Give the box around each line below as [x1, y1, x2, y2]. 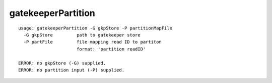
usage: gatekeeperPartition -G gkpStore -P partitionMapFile [18, 25, 172, 31]
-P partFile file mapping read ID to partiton [23, 39, 162, 45]
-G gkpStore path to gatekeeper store [23, 32, 141, 37]
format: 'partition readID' [76, 46, 146, 52]
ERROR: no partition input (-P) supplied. [18, 67, 125, 72]
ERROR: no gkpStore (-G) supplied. [18, 60, 106, 66]
